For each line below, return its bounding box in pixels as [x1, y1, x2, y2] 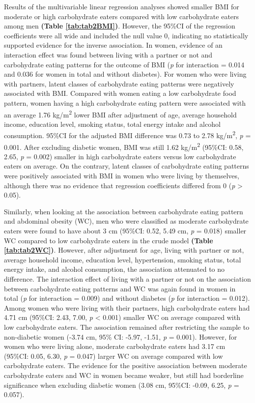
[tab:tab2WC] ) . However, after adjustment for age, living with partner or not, [4, 245, 244, 255]
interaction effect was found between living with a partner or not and [4, 49, 213, 59]
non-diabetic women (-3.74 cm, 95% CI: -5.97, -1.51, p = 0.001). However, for [4, 331, 237, 342]
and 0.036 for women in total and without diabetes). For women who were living [4, 69, 247, 79]
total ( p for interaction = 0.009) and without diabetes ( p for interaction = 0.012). [4, 293, 250, 303]
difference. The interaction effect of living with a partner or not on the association [4, 274, 251, 284]
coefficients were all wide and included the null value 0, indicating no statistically [4, 30, 249, 40]
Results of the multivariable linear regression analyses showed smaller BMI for [4, 1, 239, 11]
